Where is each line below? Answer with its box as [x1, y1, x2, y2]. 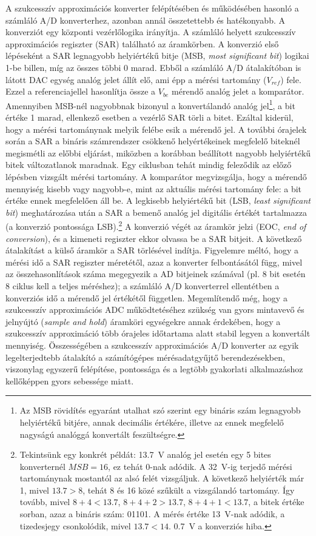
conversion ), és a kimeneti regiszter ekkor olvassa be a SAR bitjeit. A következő [5, 232, 302, 244]
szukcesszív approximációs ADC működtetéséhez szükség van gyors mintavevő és [5, 303, 304, 316]
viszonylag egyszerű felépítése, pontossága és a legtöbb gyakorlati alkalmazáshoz [5, 363, 303, 375]
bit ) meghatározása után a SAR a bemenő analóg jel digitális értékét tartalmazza [5, 206, 307, 218]
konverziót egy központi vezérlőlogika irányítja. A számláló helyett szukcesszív [5, 25, 296, 38]
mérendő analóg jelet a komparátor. [172, 85, 304, 98]
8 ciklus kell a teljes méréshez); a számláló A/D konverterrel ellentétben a [5, 279, 280, 292]
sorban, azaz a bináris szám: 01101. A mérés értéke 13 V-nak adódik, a [19, 508, 285, 520]
